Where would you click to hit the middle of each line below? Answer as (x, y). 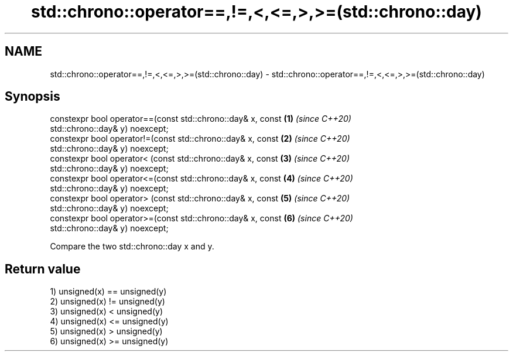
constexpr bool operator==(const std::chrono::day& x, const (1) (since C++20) (201, 119)
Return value (43, 269)
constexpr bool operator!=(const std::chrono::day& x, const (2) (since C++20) (200, 139)
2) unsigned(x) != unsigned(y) (107, 302)
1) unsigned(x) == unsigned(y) (108, 292)
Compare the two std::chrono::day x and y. (132, 247)
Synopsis (33, 97)
